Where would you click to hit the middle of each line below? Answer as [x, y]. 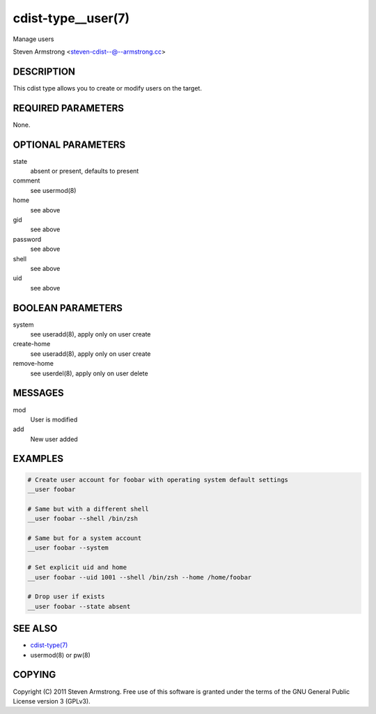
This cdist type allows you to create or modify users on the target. [107, 88]
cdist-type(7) [49, 645]
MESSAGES [38, 393]
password [27, 239]
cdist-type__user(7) [71, 18]
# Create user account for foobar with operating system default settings [158, 480]
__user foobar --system [68, 548]
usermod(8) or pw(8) [60, 655]
